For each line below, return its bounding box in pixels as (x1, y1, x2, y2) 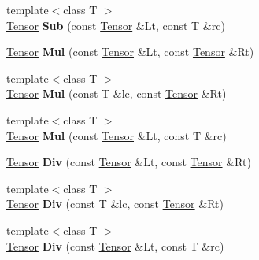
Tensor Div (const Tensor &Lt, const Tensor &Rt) (6, 154, 251, 170)
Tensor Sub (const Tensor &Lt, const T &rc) (6, 17, 225, 33)
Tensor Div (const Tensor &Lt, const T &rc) (6, 237, 224, 254)
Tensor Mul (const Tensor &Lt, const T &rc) (6, 127, 227, 143)
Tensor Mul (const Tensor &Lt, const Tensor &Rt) (6, 43, 254, 60)
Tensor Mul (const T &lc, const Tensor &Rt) (6, 85, 227, 102)
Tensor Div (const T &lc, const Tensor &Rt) (6, 195, 224, 212)
